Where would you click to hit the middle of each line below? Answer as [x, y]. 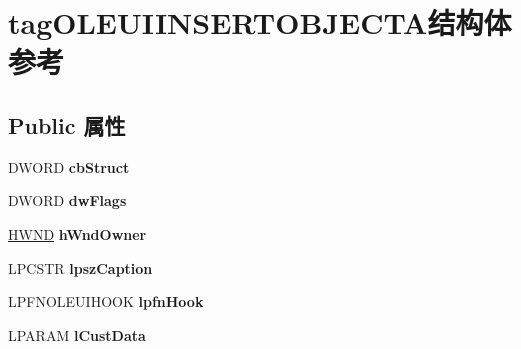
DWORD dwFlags [67, 200]
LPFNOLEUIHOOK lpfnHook [106, 301]
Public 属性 [67, 124]
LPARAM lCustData [77, 334]
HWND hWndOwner [77, 233]
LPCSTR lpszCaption [80, 267]
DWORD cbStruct [69, 166]
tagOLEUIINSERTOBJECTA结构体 [260, 22]
